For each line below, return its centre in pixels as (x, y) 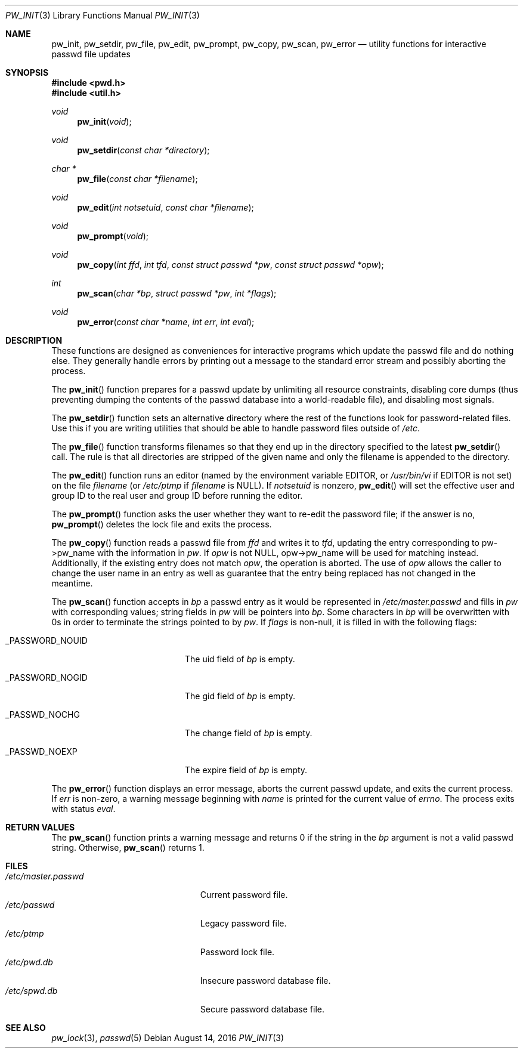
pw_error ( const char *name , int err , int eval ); (166, 322)
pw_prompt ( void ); (113, 236)
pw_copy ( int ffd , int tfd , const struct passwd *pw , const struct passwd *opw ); (230, 265)
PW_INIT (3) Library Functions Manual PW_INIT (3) (103, 15)
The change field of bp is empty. (249, 733)
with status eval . (83, 809)
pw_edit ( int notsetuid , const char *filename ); (165, 207)
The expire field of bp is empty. (246, 770)
